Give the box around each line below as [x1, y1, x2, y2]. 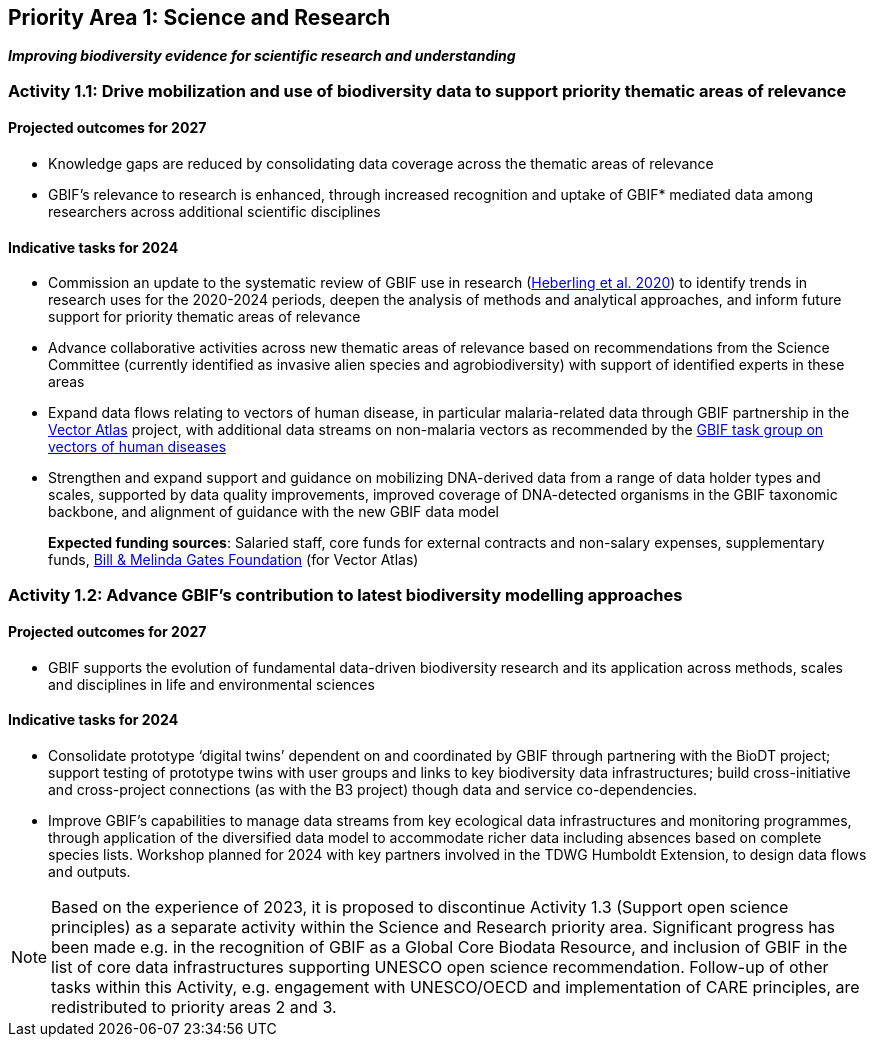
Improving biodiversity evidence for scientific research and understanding [8, 47, 516, 65]
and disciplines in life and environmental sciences [48, 675, 375, 693]
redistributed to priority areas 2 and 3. [51, 997, 337, 1018]
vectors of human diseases [48, 438, 227, 456]
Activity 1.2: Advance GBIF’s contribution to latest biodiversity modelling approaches [8, 584, 683, 605]
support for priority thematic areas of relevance [48, 308, 361, 326]
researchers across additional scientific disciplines [48, 203, 381, 221]
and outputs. [48, 863, 131, 881]
